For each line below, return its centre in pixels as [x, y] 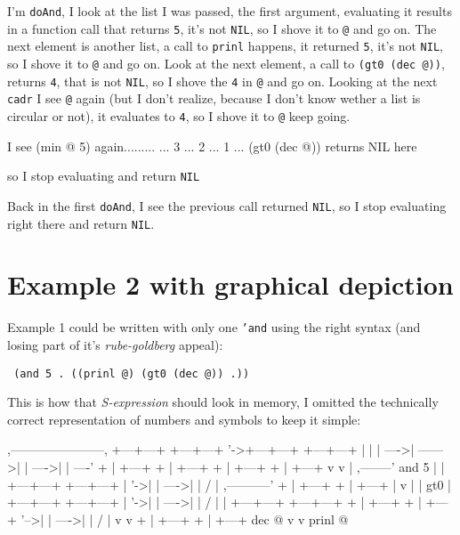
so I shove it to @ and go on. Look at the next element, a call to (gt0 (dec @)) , [226, 63]
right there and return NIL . [81, 223]
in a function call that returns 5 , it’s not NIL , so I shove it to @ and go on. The [222, 28]
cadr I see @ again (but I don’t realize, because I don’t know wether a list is [214, 98]
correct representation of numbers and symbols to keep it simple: [184, 419]
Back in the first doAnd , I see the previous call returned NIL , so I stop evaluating [227, 205]
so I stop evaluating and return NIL [104, 176]
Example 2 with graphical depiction [230, 284]
